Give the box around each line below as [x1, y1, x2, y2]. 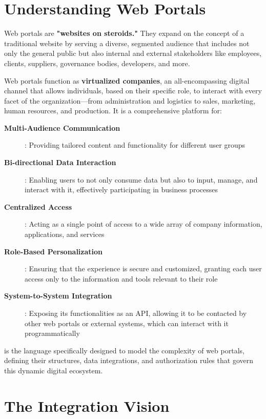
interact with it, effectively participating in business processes [25, 184, 218, 195]
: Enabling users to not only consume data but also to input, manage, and [25, 174, 258, 185]
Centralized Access [4, 201, 72, 212]
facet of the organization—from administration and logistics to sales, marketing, [4, 95, 256, 106]
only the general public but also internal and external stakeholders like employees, [4, 48, 262, 58]
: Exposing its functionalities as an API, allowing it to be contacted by [25, 308, 247, 318]
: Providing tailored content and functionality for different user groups [25, 139, 245, 150]
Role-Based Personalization [4, 246, 103, 256]
